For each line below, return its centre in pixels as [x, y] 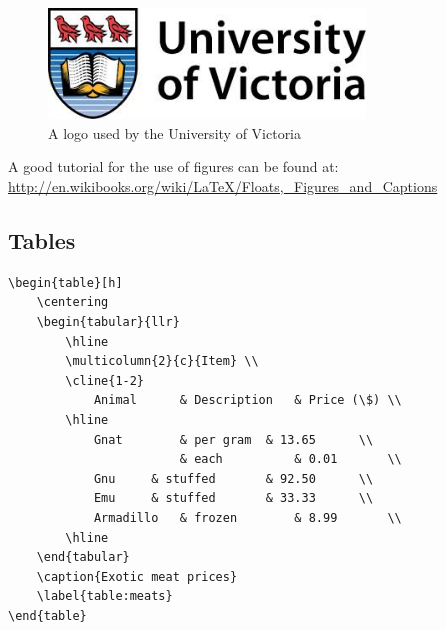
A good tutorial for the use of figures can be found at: [173, 166]
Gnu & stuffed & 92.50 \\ [233, 478]
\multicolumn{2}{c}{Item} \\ [162, 361]
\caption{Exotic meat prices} [137, 576]
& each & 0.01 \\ [290, 459]
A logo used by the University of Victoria [175, 132]
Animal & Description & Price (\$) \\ [247, 400]
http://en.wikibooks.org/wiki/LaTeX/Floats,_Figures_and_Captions [223, 186]
